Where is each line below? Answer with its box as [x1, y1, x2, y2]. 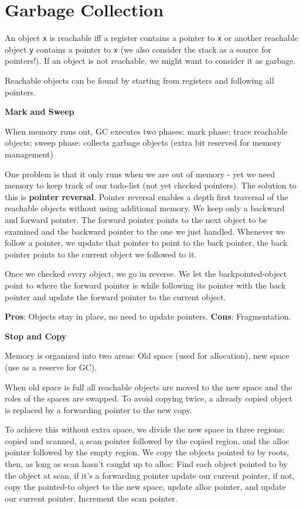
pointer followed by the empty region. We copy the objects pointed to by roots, [5, 446, 289, 458]
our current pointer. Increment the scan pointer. [5, 492, 178, 504]
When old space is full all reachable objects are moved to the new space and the [5, 380, 292, 393]
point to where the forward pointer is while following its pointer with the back [5, 279, 286, 291]
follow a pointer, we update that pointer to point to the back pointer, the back [5, 236, 288, 249]
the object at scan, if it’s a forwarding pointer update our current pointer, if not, [5, 469, 295, 481]
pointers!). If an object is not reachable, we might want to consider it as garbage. [5, 54, 296, 67]
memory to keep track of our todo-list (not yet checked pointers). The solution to [5, 179, 297, 191]
